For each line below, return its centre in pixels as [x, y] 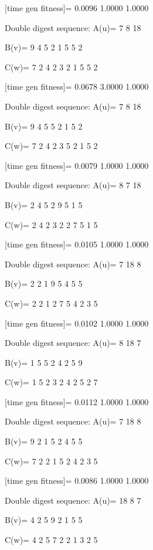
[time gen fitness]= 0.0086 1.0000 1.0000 [77, 481]
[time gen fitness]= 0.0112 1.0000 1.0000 [77, 401]
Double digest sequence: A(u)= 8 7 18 [73, 185]
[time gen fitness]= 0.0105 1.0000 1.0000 [77, 244]
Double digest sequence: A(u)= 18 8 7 [73, 500]
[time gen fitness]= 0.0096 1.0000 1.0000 [77, 8]
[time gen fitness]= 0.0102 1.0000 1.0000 [77, 323]
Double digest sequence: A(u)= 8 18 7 [73, 343]
